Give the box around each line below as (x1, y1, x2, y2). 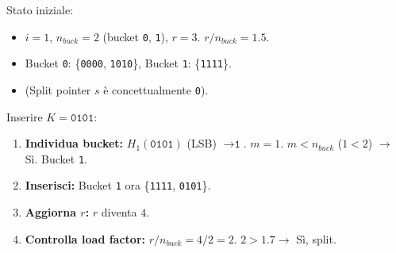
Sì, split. (296, 230, 336, 247)
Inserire (6, 108, 43, 125)
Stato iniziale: (6, 2, 74, 17)
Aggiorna (25, 204, 76, 220)
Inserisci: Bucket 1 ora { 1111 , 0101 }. (25, 177, 211, 194)
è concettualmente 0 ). (103, 81, 209, 98)
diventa (101, 204, 137, 220)
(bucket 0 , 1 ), (102, 28, 168, 44)
